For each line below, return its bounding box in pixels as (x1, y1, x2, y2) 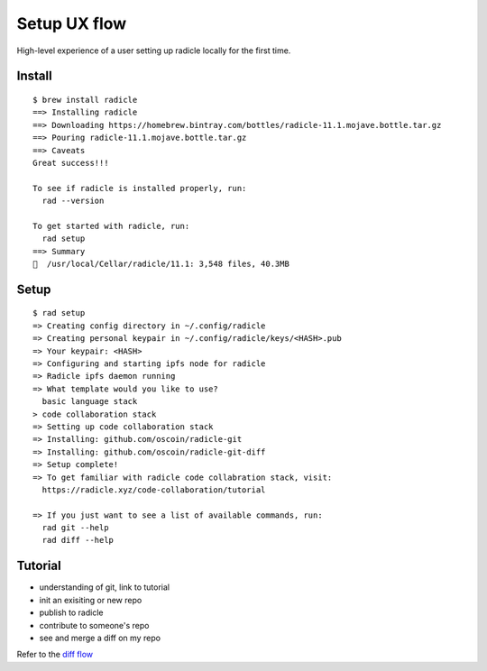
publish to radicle (39, 607, 104, 618)
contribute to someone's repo (39, 620, 150, 630)
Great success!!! (32, 158, 109, 168)
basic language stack (41, 397, 138, 407)
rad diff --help (41, 535, 115, 546)
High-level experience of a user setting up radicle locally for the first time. (16, 45, 291, 56)
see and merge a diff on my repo (39, 632, 161, 643)
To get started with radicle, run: (32, 221, 190, 231)
